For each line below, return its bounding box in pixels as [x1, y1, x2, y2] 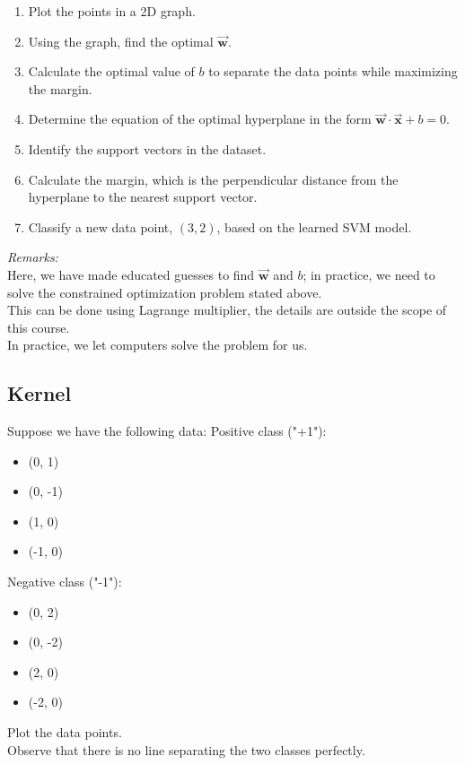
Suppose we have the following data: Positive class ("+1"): [7, 422, 327, 440]
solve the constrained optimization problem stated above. [7, 283, 322, 301]
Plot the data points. [7, 723, 122, 742]
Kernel [7, 379, 72, 407]
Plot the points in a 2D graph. [28, 2, 196, 20]
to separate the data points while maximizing [208, 62, 458, 81]
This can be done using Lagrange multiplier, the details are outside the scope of [7, 300, 447, 319]
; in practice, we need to [303, 265, 435, 283]
